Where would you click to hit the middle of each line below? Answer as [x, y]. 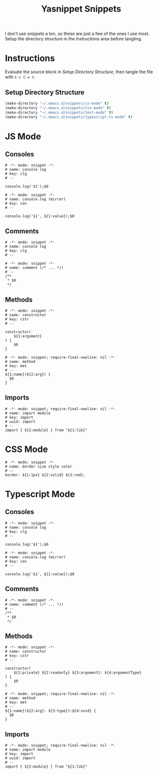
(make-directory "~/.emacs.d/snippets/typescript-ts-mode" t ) [69, 117]
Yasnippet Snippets [81, 9]
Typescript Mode [40, 494]
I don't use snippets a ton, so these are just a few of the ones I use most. [77, 34]
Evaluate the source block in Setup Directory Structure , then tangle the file [79, 72]
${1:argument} [28, 336]
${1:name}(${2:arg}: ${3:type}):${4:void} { [50, 711]
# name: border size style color [39, 467]
